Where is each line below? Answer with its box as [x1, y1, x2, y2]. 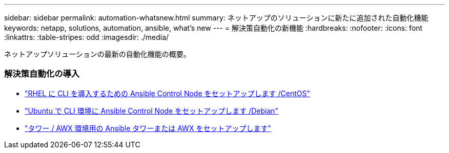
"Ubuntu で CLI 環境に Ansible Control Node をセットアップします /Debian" [25, 106, 279, 115]
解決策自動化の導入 [4, 69, 80, 79]
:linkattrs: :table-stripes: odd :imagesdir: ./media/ [4, 33, 169, 41]
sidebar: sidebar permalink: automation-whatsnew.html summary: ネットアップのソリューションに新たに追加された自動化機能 [4, 13, 428, 22]
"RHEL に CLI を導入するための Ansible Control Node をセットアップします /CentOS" [25, 89, 310, 98]
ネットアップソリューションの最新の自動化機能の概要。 [4, 50, 191, 58]
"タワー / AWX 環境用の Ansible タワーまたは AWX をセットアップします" [25, 123, 271, 133]
